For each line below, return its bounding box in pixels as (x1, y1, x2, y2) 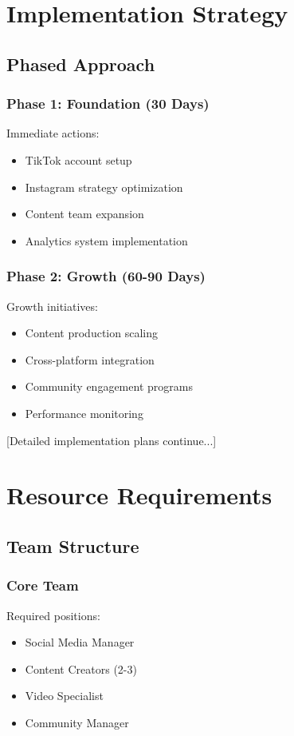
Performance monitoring (25, 404, 143, 421)
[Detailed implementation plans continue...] (6, 432, 217, 448)
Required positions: (6, 607, 100, 623)
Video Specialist (25, 687, 104, 704)
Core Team (6, 575, 79, 595)
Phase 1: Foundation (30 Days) (6, 93, 210, 113)
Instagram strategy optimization (25, 178, 183, 195)
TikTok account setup (25, 151, 132, 168)
